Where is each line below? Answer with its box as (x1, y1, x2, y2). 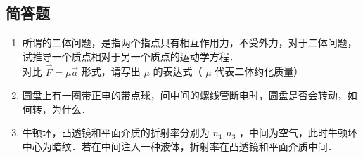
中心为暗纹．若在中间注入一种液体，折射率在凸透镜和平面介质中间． (22, 138, 338, 153)
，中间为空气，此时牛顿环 (238, 125, 357, 140)
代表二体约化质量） (215, 64, 304, 79)
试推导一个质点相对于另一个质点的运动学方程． (22, 48, 239, 63)
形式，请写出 (81, 64, 141, 79)
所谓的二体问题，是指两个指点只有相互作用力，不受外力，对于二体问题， (22, 35, 357, 50)
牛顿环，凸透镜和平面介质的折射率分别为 (22, 125, 210, 140)
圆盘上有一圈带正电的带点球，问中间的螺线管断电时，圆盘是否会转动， (22, 88, 348, 103)
